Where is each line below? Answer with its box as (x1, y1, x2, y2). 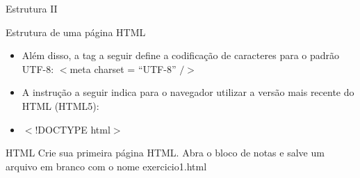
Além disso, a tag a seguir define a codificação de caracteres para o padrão (22, 48, 340, 63)
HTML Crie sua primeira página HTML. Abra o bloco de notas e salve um (6, 145, 325, 160)
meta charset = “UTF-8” (69, 61, 177, 76)
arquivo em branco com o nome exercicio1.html (6, 159, 207, 173)
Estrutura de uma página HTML (6, 24, 146, 39)
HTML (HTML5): (22, 98, 99, 113)
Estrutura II (6, 1, 58, 15)
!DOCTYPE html (35, 122, 111, 136)
